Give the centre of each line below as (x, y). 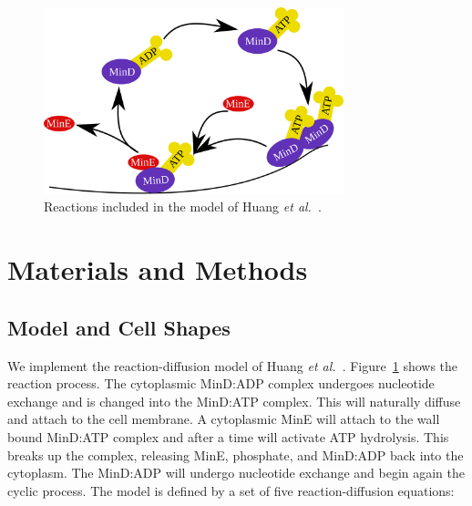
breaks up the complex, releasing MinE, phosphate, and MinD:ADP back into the (236, 454)
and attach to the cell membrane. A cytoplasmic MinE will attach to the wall (224, 419)
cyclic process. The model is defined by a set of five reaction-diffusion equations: (231, 490)
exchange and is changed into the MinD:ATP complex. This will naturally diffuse (234, 401)
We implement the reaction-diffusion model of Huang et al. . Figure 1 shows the (233, 365)
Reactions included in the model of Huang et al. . (183, 207)
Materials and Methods (158, 269)
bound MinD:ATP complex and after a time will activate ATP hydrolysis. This (228, 437)
